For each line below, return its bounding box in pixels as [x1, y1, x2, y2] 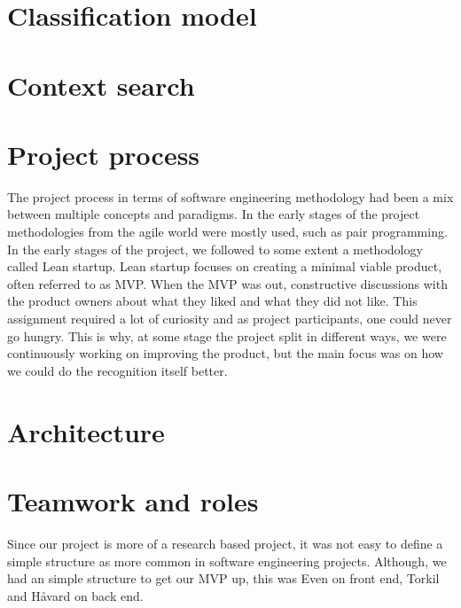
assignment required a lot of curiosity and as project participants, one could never [7, 309, 452, 328]
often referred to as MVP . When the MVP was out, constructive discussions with [7, 274, 448, 292]
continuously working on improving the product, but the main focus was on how [7, 344, 443, 362]
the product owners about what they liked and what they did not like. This [7, 292, 418, 310]
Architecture [7, 413, 165, 449]
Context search [7, 66, 195, 103]
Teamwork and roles [7, 482, 259, 518]
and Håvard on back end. [7, 586, 144, 604]
